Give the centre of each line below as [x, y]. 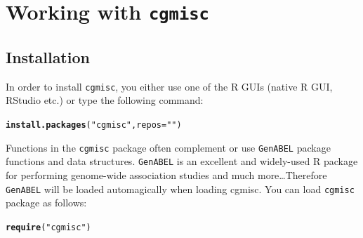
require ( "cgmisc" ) [48, 227]
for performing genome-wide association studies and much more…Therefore [166, 174]
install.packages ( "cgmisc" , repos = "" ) [94, 125]
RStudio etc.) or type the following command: [105, 100]
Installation [48, 57]
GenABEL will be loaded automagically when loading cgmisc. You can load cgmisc [180, 189]
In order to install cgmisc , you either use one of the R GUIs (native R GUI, [169, 86]
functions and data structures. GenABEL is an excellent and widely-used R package [182, 161]
